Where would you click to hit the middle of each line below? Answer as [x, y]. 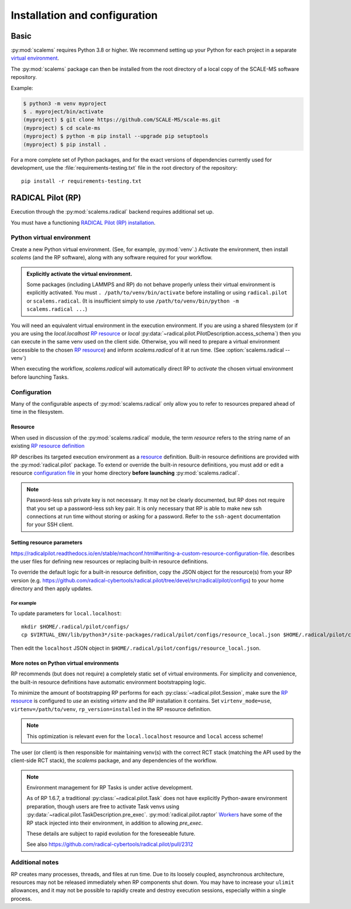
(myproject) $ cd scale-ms [62, 128]
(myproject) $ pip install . [65, 144]
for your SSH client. [50, 524]
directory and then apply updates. [52, 589]
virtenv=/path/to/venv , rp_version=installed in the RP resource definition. [111, 709]
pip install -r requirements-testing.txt [81, 181]
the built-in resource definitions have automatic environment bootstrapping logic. [109, 682]
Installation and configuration [84, 15]
